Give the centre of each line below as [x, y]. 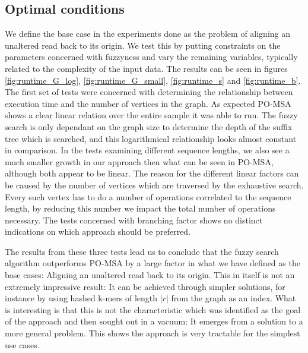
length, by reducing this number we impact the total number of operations [140, 208]
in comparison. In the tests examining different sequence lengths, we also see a [147, 150]
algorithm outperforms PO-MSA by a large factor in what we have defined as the [153, 263]
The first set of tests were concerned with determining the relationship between [149, 92]
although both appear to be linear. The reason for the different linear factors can [152, 173]
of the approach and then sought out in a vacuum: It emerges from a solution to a [154, 321]
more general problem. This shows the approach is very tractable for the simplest [153, 333]
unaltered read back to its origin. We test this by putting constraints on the [143, 45]
